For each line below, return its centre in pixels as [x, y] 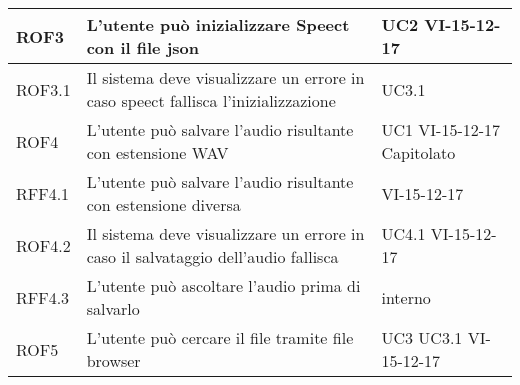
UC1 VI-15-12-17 [441, 129]
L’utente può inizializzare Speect [218, 24]
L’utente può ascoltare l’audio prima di [223, 285]
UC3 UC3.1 [422, 337]
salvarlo [113, 308]
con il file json [142, 47]
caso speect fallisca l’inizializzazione [211, 100]
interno [406, 297]
